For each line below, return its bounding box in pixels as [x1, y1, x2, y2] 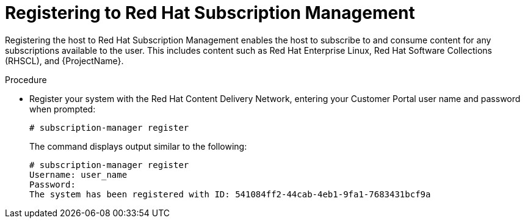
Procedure [5, 74, 47, 85]
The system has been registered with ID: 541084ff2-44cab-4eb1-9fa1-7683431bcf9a [29, 189, 431, 199]
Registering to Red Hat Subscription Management [5, 2, 415, 23]
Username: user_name [29, 169, 128, 180]
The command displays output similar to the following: [29, 141, 247, 152]
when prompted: [29, 103, 96, 114]
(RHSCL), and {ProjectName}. [5, 55, 124, 66]
